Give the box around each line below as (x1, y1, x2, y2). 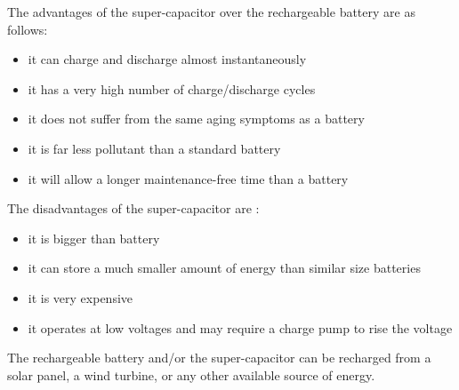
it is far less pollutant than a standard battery (28, 139, 281, 157)
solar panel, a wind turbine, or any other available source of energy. (7, 365, 375, 384)
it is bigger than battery (28, 228, 160, 247)
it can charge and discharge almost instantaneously (28, 50, 307, 68)
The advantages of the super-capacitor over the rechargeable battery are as (7, 3, 415, 20)
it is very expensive (28, 288, 133, 306)
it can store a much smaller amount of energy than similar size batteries (28, 259, 421, 277)
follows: (7, 20, 48, 38)
